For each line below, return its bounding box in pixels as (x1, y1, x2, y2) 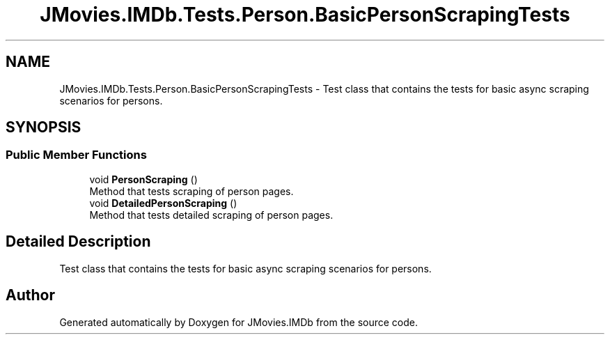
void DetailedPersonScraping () (89, 196, 237, 209)
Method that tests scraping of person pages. (89, 185, 294, 197)
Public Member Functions (6, 148, 147, 162)
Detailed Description (6, 233, 151, 251)
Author (6, 286, 55, 304)
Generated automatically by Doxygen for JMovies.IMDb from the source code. (59, 316, 419, 328)
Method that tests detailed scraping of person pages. (89, 208, 334, 221)
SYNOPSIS (6, 118, 81, 137)
